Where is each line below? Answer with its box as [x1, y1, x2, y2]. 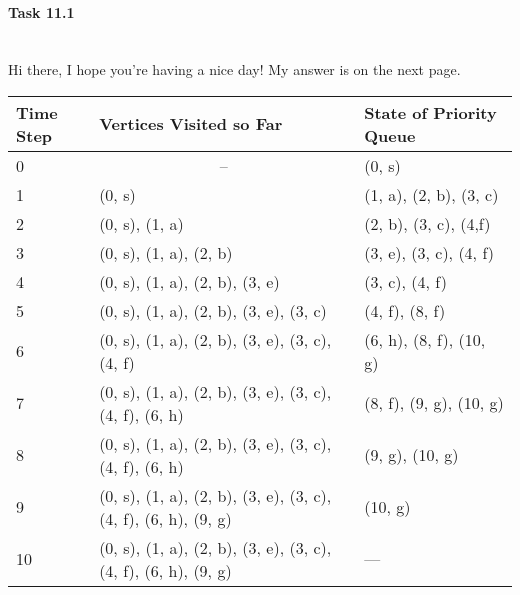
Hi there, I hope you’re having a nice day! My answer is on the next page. [8, 59, 461, 80]
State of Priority [364, 100, 497, 124]
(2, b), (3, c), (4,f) [364, 211, 491, 235]
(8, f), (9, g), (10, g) [364, 391, 504, 415]
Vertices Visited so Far [99, 112, 283, 136]
